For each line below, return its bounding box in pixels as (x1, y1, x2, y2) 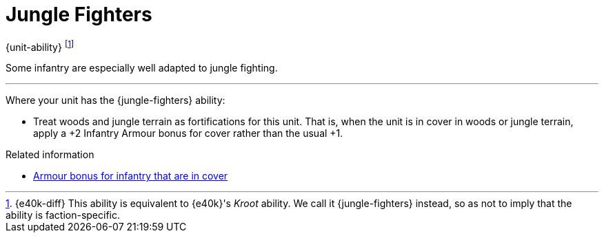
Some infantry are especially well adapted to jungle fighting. (6, 62, 278, 74)
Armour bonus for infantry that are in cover (33, 170, 228, 182)
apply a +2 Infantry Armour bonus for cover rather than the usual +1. (33, 127, 343, 140)
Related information (6, 149, 94, 161)
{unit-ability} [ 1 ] (6, 39, 74, 53)
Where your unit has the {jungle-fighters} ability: (6, 94, 225, 107)
